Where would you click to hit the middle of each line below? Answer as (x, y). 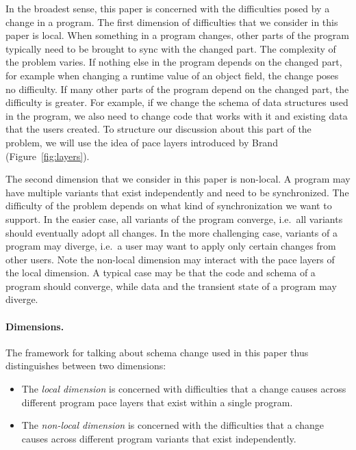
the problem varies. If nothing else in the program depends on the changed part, (174, 62)
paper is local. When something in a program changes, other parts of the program (177, 35)
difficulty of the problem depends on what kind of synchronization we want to (169, 206)
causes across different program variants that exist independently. (159, 438)
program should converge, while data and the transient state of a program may (171, 286)
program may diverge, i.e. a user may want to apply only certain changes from (171, 246)
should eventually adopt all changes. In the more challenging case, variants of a (171, 232)
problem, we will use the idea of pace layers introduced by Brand (142, 142)
